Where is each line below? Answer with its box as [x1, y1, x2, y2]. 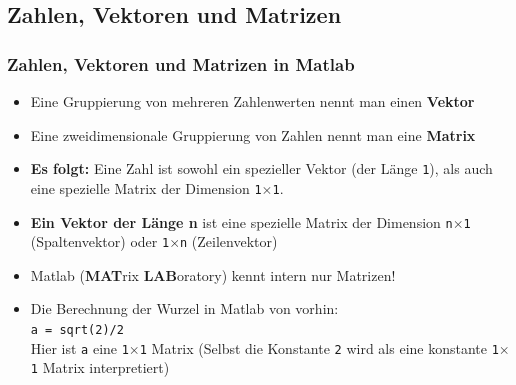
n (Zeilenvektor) [180, 231, 278, 252]
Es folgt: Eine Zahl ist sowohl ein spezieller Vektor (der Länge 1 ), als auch [30, 158, 493, 179]
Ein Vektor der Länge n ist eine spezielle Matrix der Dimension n [30, 211, 453, 232]
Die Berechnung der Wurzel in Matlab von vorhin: [30, 298, 339, 319]
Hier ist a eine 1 [30, 337, 129, 358]
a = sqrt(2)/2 [30, 323, 124, 337]
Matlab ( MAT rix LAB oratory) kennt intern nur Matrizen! [30, 264, 396, 285]
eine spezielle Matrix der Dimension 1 [30, 177, 262, 198]
